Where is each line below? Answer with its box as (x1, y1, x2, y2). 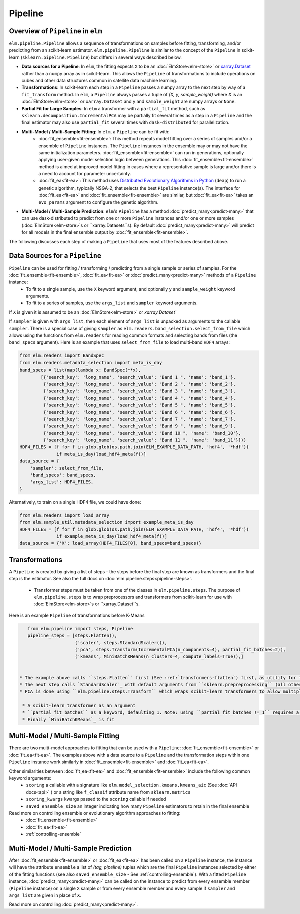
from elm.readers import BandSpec (19, 353, 104, 358)
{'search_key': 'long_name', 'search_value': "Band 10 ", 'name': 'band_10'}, (43, 430, 241, 436)
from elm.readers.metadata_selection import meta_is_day (19, 360, 162, 365)
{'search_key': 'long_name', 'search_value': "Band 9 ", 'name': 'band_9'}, (43, 423, 236, 429)
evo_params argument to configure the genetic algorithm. (38, 199, 159, 205)
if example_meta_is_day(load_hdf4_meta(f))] (56, 533, 167, 539)
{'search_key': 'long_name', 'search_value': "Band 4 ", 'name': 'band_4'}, (43, 395, 236, 401)
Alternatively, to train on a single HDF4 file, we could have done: (9, 499, 142, 505)
